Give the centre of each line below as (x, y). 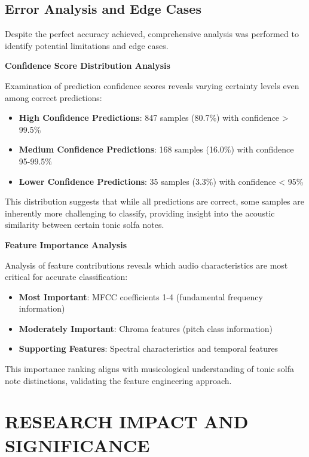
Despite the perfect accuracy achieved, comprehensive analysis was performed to (152, 34)
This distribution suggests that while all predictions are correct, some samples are (155, 201)
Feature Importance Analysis (66, 244)
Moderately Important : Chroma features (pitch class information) (146, 328)
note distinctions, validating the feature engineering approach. (118, 380)
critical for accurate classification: (66, 277)
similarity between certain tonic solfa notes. (85, 225)
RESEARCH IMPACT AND (127, 421)
